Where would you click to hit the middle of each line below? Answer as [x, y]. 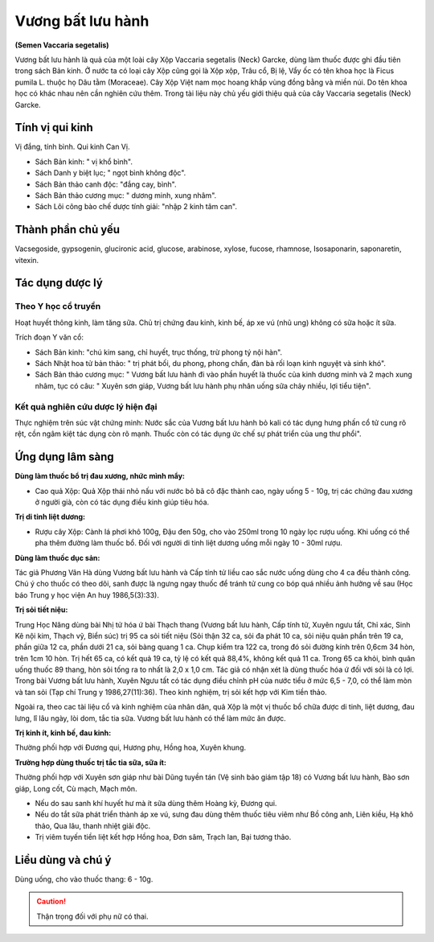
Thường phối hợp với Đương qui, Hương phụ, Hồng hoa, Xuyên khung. [131, 747]
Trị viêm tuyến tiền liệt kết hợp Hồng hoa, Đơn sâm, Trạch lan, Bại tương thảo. [163, 837]
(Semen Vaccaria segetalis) [62, 45]
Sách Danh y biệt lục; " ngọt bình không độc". [111, 173]
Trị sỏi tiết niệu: [41, 610]
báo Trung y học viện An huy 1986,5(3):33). [87, 594]
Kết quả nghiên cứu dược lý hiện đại [86, 406]
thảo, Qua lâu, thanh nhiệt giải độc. [93, 825]
